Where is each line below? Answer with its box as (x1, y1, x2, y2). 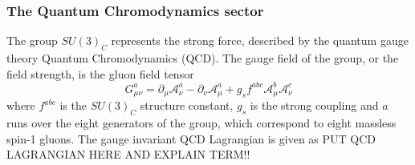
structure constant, (140, 97, 234, 114)
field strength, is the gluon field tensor (6, 65, 194, 82)
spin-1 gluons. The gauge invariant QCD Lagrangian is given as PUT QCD (6, 130, 376, 147)
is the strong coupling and (250, 97, 379, 114)
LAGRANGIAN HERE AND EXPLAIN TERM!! (6, 146, 250, 163)
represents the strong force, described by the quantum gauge (111, 32, 409, 49)
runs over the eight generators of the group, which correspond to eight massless (6, 114, 397, 131)
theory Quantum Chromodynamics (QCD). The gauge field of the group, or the (6, 50, 399, 66)
